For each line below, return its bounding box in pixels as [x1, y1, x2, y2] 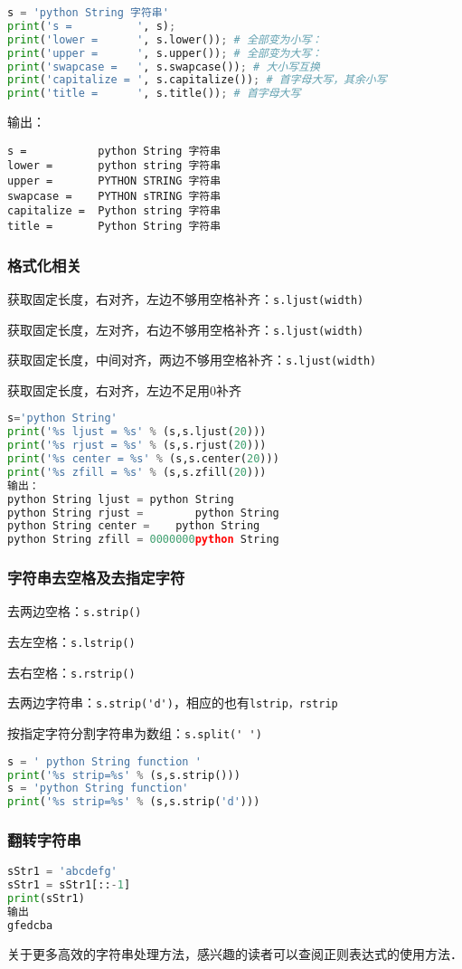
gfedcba [7, 918, 53, 932]
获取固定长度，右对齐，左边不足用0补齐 [7, 380, 241, 399]
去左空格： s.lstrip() [7, 632, 136, 651]
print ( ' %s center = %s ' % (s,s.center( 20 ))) [7, 452, 279, 466]
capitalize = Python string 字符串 [7, 204, 222, 218]
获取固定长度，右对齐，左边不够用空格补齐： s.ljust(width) [7, 289, 364, 308]
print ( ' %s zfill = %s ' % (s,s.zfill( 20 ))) [7, 465, 267, 479]
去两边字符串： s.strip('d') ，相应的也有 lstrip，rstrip [7, 693, 338, 712]
